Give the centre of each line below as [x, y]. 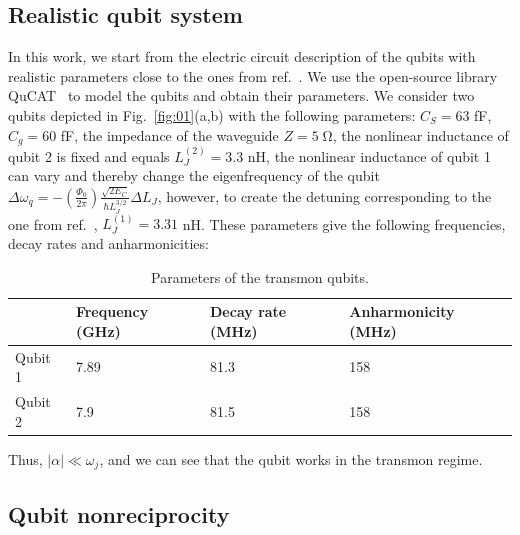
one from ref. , [53, 223]
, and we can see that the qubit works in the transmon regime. [291, 458]
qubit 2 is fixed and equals [89, 155]
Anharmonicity [402, 311]
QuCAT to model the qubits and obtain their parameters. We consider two [241, 95]
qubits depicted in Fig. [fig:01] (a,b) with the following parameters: [212, 114]
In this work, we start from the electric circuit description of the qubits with [242, 56]
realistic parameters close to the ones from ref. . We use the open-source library [253, 75]
